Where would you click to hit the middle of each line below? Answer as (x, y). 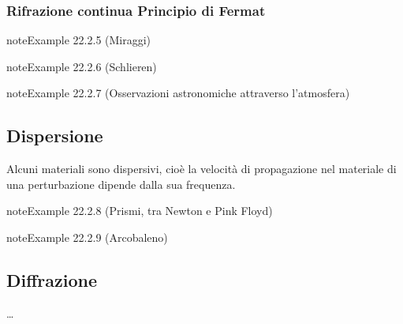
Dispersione (55, 136)
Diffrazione (52, 279)
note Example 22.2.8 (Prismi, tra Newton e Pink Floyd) (140, 211)
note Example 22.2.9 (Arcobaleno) (87, 237)
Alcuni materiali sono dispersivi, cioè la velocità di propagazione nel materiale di (201, 169)
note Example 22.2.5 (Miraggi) (79, 40)
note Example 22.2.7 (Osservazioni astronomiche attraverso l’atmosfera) (178, 93)
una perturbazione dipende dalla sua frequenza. (121, 184)
